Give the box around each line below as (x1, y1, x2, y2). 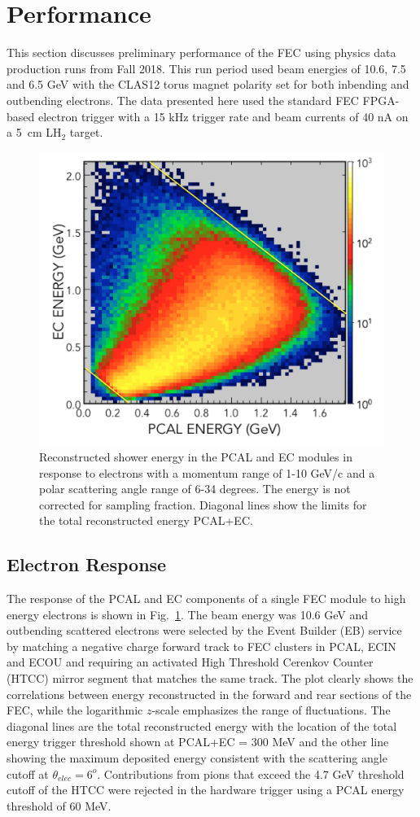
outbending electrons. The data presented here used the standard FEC (7, 91, 359, 108)
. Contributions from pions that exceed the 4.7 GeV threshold (97, 765, 405, 782)
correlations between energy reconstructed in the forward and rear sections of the (7, 685, 412, 702)
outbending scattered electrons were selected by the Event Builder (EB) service (7, 622, 402, 639)
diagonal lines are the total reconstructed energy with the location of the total (7, 717, 397, 734)
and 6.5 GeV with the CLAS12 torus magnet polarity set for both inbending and (7, 76, 409, 93)
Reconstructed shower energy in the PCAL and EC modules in (39, 448, 352, 465)
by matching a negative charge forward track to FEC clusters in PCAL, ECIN (7, 637, 396, 654)
